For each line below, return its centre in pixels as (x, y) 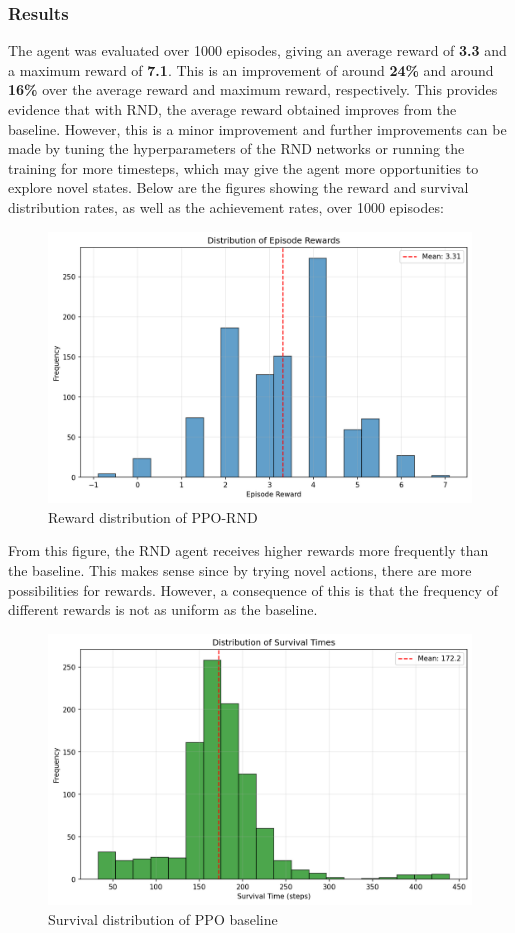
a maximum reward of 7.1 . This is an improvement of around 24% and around (251, 69)
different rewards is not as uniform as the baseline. (163, 609)
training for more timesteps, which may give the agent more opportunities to (243, 167)
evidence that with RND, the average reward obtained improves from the (232, 109)
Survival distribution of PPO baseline (163, 918)
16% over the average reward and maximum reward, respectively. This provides (253, 89)
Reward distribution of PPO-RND (153, 516)
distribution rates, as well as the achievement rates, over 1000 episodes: (226, 206)
